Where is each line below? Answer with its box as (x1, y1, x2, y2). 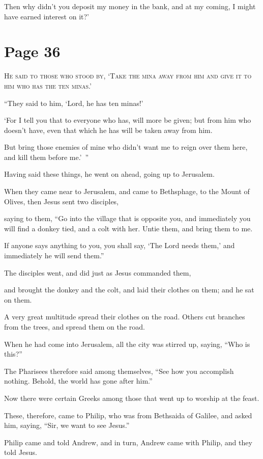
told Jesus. (4, 447, 37, 457)
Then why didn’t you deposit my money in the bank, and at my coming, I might (4, 1, 256, 11)
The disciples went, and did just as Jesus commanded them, (4, 267, 191, 278)
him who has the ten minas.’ (4, 80, 92, 91)
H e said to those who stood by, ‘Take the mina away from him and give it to (4, 70, 252, 81)
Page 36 (4, 41, 61, 62)
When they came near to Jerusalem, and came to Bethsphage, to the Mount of (4, 186, 250, 197)
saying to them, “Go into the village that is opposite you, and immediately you (4, 213, 251, 224)
